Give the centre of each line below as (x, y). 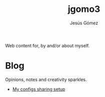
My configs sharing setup (39, 89)
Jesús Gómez (84, 23)
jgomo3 (84, 9)
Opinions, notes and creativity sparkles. (46, 79)
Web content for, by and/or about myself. (47, 45)
